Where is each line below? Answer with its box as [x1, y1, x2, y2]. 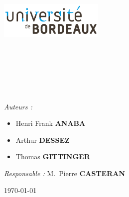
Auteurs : [4, 101, 32, 111]
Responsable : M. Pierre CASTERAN [4, 168, 126, 179]
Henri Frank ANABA [15, 118, 86, 128]
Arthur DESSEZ [15, 134, 70, 145]
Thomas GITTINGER [15, 151, 90, 162]
